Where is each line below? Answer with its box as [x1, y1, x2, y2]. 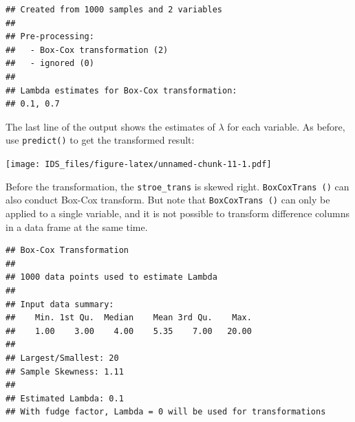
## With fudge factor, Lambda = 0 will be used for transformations [6, 407, 326, 417]
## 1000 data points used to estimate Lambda [6, 272, 217, 282]
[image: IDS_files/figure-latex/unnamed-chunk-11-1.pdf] [6, 159, 272, 169]
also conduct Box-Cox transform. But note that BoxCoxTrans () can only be [6, 192, 330, 207]
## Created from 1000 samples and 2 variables [6, 5, 222, 14]
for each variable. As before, [227, 119, 345, 133]
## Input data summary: [6, 299, 114, 309]
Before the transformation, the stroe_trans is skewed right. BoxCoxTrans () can [6, 179, 349, 193]
